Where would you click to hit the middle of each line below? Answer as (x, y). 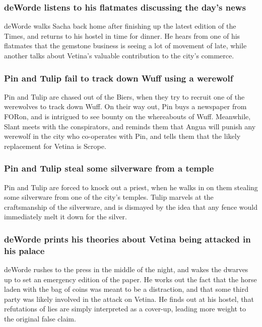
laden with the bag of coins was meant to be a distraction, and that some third (126, 289)
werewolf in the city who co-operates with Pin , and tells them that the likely (122, 136)
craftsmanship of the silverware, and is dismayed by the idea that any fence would (131, 207)
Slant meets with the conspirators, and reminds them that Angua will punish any (130, 126)
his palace (24, 250)
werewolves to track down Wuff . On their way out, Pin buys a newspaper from (125, 106)
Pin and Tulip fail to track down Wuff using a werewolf (119, 78)
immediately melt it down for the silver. (65, 217)
